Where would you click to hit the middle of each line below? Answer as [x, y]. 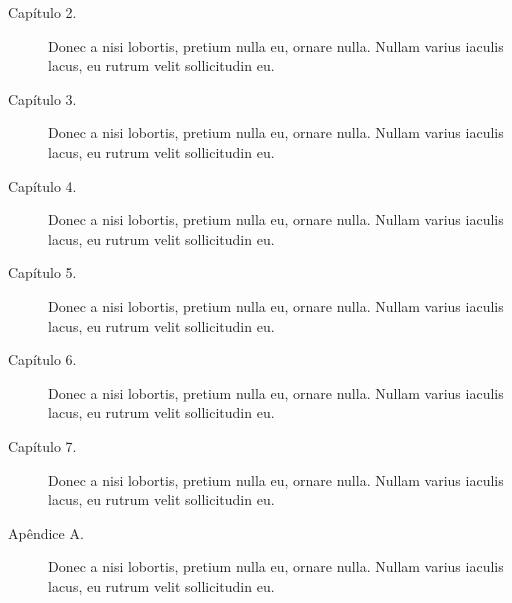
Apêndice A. [46, 532]
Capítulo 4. [42, 185]
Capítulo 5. [42, 272]
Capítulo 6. [42, 359]
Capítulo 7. [42, 445]
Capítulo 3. [42, 98]
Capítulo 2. [42, 12]
